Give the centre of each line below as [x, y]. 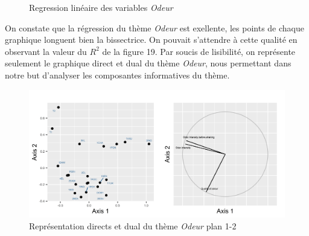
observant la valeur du [46, 51]
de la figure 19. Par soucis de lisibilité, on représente [199, 51]
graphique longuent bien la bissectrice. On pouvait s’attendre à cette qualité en [151, 40]
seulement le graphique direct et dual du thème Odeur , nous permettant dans [148, 63]
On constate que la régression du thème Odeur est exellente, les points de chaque [154, 27]
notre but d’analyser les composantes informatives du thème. [117, 75]
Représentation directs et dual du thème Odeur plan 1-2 [133, 225]
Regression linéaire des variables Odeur [101, 7]
